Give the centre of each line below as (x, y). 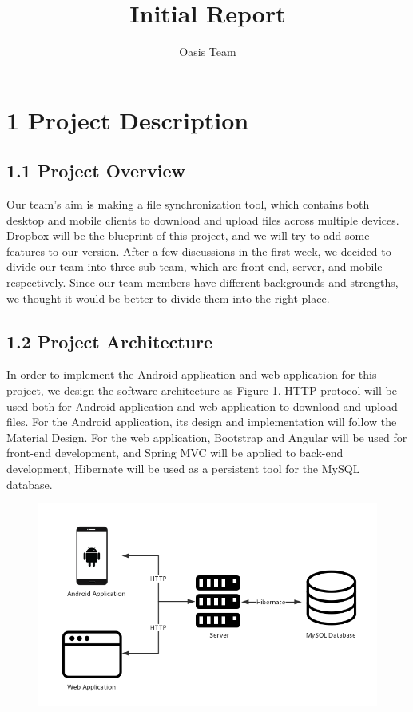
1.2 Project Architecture (110, 341)
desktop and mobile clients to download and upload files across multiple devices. (203, 219)
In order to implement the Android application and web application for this (192, 374)
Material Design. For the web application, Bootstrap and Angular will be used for (207, 437)
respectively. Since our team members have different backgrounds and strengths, (203, 282)
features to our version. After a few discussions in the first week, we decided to (199, 251)
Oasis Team (208, 52)
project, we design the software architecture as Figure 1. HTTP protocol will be (202, 390)
